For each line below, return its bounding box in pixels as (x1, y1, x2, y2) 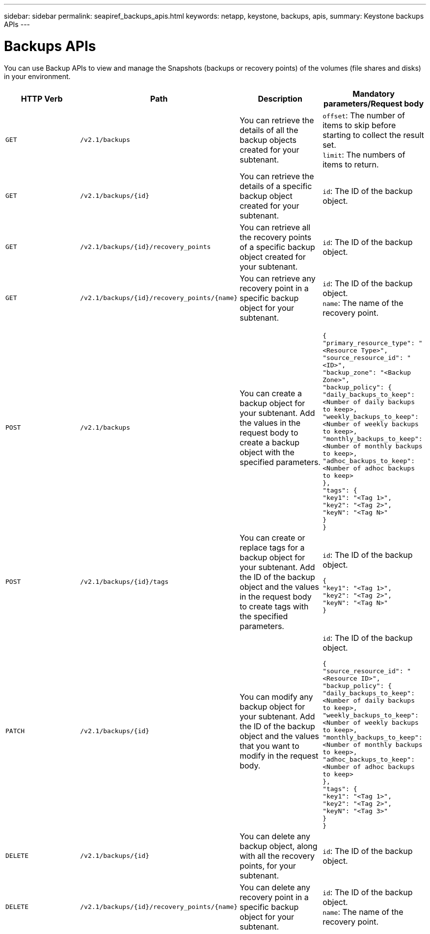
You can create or (240, 532, 305, 543)
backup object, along (240, 841, 318, 851)
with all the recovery (240, 851, 315, 861)
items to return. (322, 159, 379, 169)
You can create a (240, 388, 302, 398)
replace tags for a (240, 542, 305, 552)
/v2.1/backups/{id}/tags (80, 578, 169, 585)
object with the (240, 447, 295, 457)
